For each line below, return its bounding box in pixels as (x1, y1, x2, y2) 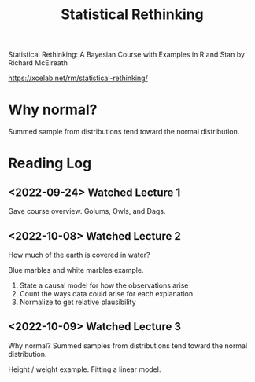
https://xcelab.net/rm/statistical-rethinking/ (8, 73, 148, 83)
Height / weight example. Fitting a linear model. (8, 364, 161, 374)
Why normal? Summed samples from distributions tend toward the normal (8, 340, 248, 351)
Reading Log (8, 155, 92, 172)
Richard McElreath (8, 58, 68, 68)
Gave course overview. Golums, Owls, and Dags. (8, 207, 166, 216)
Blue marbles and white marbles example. (8, 265, 144, 274)
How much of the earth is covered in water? (8, 250, 150, 259)
